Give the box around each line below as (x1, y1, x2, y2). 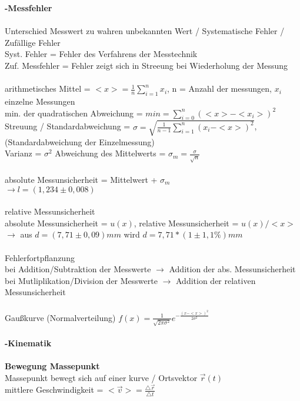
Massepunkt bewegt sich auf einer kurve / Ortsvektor (5, 371, 198, 383)
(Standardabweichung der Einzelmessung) (5, 135, 155, 148)
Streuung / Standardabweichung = (5, 120, 131, 132)
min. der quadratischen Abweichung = (5, 106, 143, 119)
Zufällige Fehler (5, 36, 61, 48)
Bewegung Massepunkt (5, 360, 100, 372)
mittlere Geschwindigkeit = (5, 383, 104, 396)
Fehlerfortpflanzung (5, 251, 75, 263)
